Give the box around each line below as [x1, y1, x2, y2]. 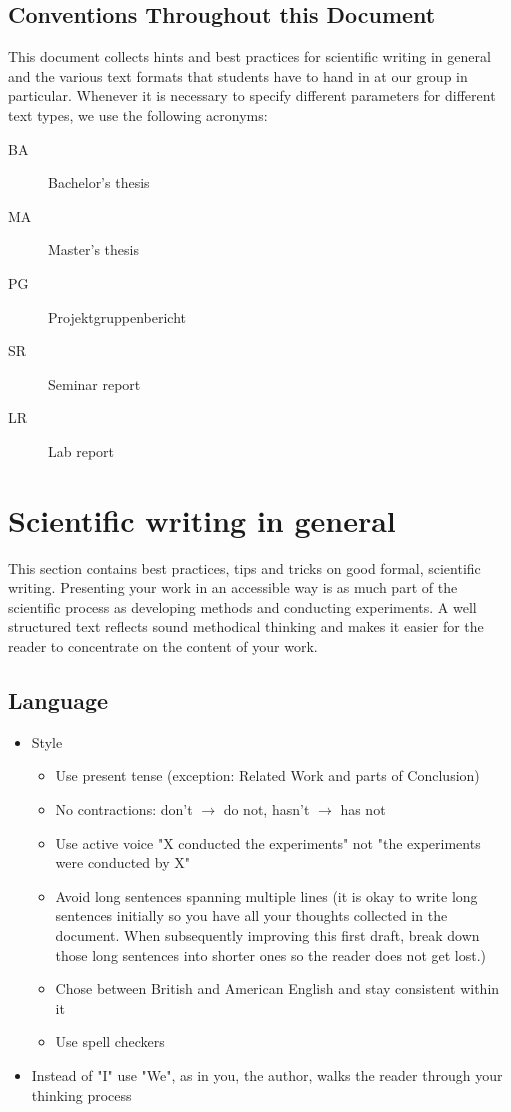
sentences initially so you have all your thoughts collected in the [55, 905, 448, 926]
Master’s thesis [48, 239, 139, 260]
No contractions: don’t [55, 799, 193, 819]
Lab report [48, 440, 115, 461]
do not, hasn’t [223, 799, 310, 819]
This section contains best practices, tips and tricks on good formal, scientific [8, 557, 481, 578]
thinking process [31, 1084, 132, 1105]
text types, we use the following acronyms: [8, 104, 268, 125]
